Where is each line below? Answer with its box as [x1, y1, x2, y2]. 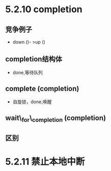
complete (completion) [5, 84, 79, 93]
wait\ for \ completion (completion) [5, 113, 106, 124]
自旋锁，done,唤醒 [12, 98, 52, 105]
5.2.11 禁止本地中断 [5, 156, 85, 167]
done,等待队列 [12, 69, 43, 75]
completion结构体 [5, 55, 63, 64]
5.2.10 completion [5, 4, 82, 15]
